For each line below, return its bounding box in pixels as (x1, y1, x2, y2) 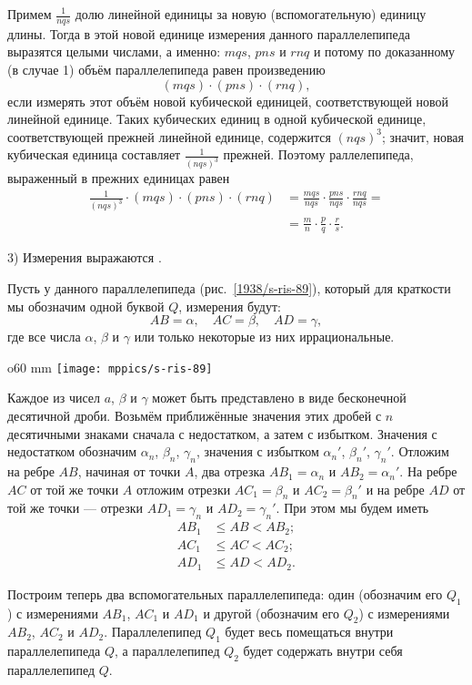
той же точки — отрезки (7, 498, 143, 517)
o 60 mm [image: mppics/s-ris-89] (7, 357, 213, 376)
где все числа (7, 327, 81, 346)
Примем (7, 5, 52, 23)
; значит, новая (382, 127, 465, 146)
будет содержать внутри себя (243, 641, 403, 660)
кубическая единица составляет (7, 145, 181, 164)
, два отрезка (194, 462, 266, 481)
